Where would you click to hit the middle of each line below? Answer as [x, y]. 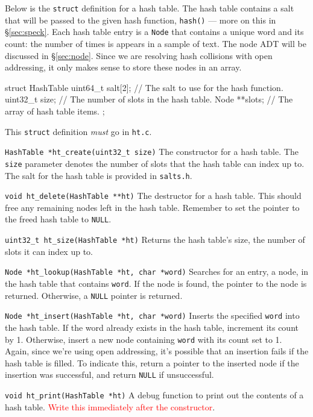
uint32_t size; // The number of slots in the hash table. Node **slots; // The [149, 99]
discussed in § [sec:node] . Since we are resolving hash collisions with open [139, 55]
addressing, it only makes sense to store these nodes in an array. [123, 67]
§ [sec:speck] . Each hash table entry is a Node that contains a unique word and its [154, 32]
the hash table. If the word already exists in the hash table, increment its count [152, 327]
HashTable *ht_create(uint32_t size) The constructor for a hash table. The [152, 152]
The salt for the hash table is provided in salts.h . [99, 175]
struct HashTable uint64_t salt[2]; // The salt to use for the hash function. [144, 87]
